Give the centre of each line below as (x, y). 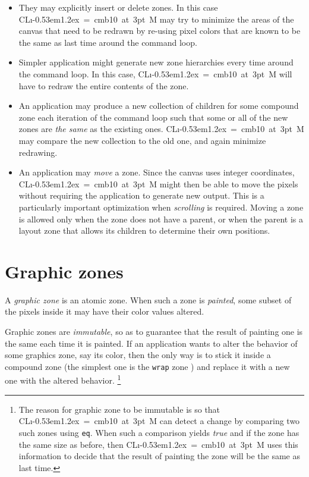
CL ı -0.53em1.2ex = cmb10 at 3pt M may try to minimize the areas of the (156, 19)
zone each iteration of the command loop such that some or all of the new (153, 117)
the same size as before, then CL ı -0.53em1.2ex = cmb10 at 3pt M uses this (158, 444)
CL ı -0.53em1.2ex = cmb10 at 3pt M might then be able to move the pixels (158, 183)
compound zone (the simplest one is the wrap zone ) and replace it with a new (147, 366)
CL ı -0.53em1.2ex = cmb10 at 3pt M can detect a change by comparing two (159, 421)
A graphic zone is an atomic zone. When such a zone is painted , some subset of (148, 299)
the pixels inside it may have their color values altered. (105, 311)
